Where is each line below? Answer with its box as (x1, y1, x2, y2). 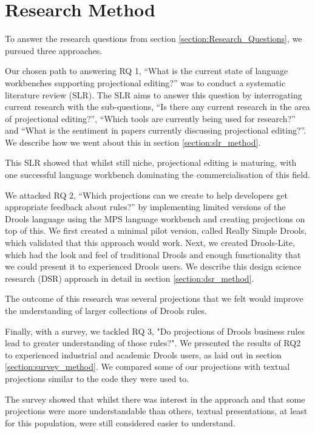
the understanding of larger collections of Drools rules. (5, 304, 207, 316)
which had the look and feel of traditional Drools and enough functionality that (5, 248, 301, 261)
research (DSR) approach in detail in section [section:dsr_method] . (5, 271, 254, 284)
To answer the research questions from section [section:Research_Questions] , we (5, 32, 302, 45)
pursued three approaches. (5, 44, 103, 56)
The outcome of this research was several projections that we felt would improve (5, 292, 303, 305)
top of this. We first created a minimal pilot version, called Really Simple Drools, (5, 224, 307, 237)
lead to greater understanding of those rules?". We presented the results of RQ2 (5, 336, 301, 349)
